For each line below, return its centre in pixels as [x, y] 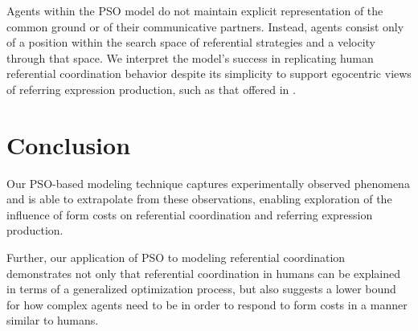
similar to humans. [53, 320]
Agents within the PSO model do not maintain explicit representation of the [195, 10]
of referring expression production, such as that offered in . [151, 89]
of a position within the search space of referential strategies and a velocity [191, 42]
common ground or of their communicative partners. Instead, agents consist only [205, 26]
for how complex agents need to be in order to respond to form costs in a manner [207, 304]
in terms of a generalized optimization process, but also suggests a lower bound [201, 289]
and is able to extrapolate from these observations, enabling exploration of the [199, 199]
